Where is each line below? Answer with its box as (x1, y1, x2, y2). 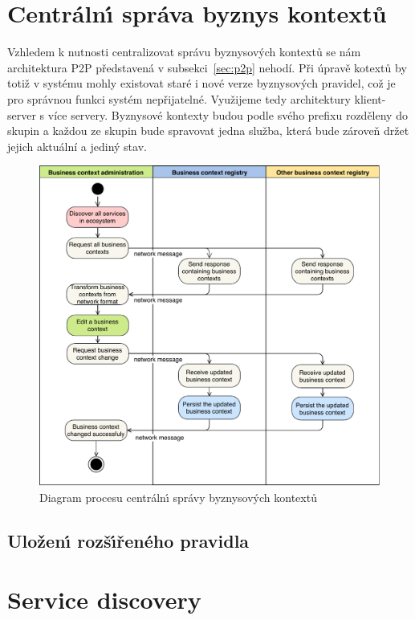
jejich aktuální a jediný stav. (7, 137, 147, 154)
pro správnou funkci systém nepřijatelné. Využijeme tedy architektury (7, 90, 351, 107)
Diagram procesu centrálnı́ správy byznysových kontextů (39, 488, 317, 505)
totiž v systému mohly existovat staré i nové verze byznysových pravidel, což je (7, 75, 396, 92)
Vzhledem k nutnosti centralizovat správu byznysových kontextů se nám (7, 43, 361, 60)
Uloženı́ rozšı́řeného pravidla (7, 528, 250, 553)
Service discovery (7, 583, 201, 616)
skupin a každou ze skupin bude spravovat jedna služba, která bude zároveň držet (7, 122, 409, 139)
